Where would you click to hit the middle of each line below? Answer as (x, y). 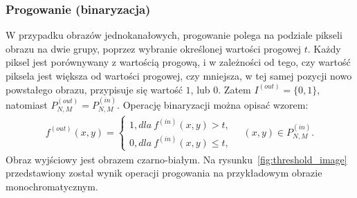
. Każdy (324, 48)
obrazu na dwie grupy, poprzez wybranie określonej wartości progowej (154, 48)
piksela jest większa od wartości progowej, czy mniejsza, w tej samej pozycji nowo (179, 75)
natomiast (27, 105)
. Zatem (235, 89)
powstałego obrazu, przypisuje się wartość (94, 89)
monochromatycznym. (52, 187)
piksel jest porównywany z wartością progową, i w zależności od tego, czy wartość (178, 62)
